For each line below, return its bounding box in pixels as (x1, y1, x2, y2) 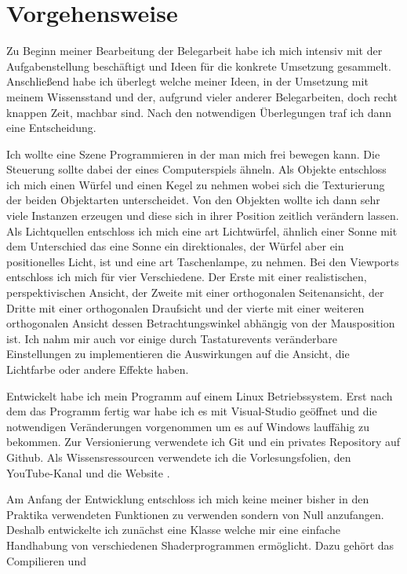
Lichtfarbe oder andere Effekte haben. (6, 361, 189, 377)
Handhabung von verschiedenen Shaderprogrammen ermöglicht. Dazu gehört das (6, 536, 394, 553)
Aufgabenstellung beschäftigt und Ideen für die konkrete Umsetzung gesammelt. (6, 57, 391, 74)
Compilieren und (6, 552, 86, 569)
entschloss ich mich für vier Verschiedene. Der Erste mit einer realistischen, (6, 269, 367, 285)
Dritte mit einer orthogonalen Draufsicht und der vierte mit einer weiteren (6, 299, 365, 316)
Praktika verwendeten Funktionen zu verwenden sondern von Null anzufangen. (6, 506, 384, 522)
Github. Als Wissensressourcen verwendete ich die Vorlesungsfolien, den (6, 448, 351, 465)
